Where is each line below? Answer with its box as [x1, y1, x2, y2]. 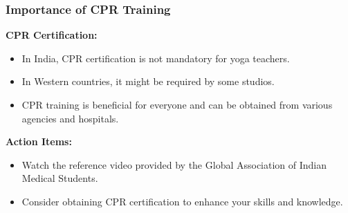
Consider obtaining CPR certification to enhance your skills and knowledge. [21, 194, 343, 208]
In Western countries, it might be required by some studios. [21, 74, 275, 89]
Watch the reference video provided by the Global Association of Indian [21, 157, 327, 172]
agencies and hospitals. [21, 111, 119, 125]
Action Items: [6, 134, 72, 149]
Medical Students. [21, 171, 98, 185]
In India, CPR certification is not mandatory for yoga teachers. [21, 50, 290, 65]
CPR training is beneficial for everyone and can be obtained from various [21, 98, 333, 111]
